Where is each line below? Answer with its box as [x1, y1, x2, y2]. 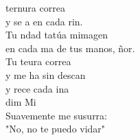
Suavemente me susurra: [5, 108, 107, 122]
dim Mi [5, 95, 36, 109]
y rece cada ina [5, 81, 69, 95]
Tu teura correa [5, 54, 71, 69]
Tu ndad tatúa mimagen [5, 27, 108, 42]
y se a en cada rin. [5, 14, 83, 28]
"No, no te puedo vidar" [5, 121, 106, 136]
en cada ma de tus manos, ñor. [5, 40, 135, 55]
